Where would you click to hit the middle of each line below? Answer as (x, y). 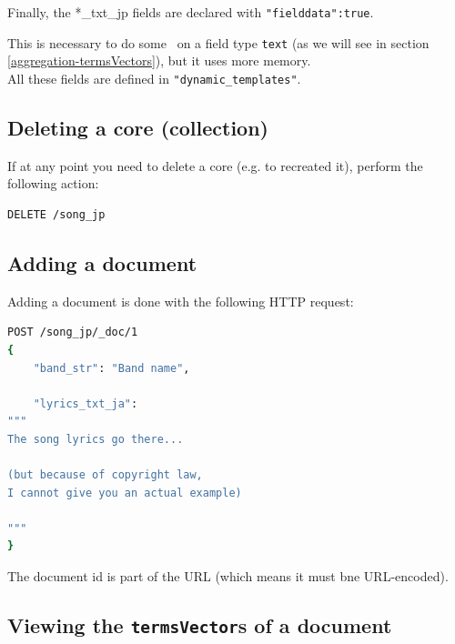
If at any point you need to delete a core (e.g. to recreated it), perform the (215, 165)
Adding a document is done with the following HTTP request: (181, 301)
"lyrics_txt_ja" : (86, 403)
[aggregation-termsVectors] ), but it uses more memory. (159, 60)
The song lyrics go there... (96, 439)
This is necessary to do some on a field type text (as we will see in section (218, 42)
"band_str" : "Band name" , (111, 368)
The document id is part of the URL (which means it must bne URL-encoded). (228, 576)
